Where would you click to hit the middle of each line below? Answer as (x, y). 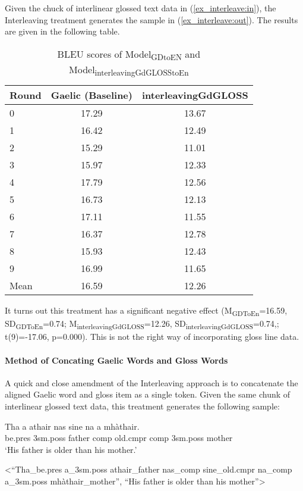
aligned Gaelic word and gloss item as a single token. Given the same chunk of (148, 394)
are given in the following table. (62, 31)
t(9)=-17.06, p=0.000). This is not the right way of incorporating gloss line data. (152, 337)
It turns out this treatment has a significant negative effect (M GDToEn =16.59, (146, 311)
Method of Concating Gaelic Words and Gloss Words (116, 360)
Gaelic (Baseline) (91, 95)
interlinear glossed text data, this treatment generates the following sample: (142, 406)
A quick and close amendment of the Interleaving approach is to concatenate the (151, 382)
